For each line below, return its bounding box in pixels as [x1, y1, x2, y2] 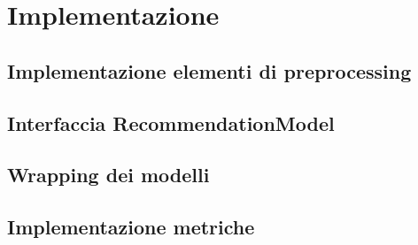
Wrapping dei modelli [7, 161, 210, 188]
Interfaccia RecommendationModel [7, 109, 335, 136]
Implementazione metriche [7, 213, 255, 241]
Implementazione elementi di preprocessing [7, 57, 412, 84]
